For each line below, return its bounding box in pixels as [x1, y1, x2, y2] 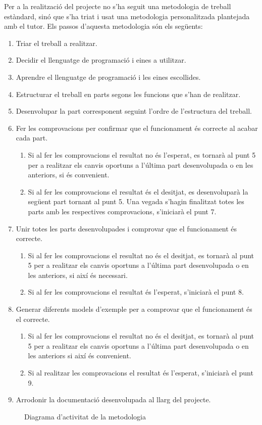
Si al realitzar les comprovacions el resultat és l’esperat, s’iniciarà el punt [28, 367, 253, 378]
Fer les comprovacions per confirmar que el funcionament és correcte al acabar [16, 122, 258, 133]
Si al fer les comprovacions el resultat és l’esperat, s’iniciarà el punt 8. [28, 287, 244, 297]
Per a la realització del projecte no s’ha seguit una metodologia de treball [4, 1, 231, 11]
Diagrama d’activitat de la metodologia [24, 411, 146, 421]
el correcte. [16, 313, 50, 324]
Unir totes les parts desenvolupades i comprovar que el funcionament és [16, 223, 237, 233]
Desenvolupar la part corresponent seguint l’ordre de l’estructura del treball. [16, 106, 252, 116]
